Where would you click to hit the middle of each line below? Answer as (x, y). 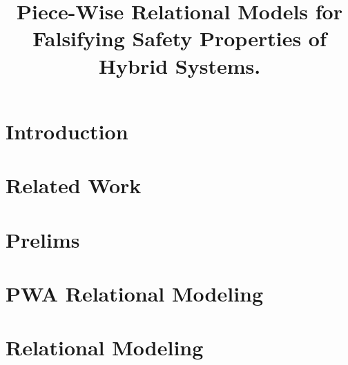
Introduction (67, 131)
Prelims (43, 239)
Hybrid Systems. (180, 65)
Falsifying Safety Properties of (180, 38)
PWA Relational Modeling (135, 293)
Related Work (74, 185)
